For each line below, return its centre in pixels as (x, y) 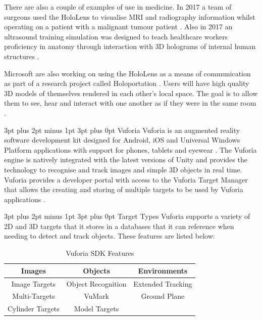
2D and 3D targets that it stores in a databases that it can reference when (119, 226)
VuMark (96, 296)
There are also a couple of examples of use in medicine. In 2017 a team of (118, 7)
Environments (163, 270)
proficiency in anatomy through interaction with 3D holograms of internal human (130, 46)
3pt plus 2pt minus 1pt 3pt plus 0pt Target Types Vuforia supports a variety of (127, 216)
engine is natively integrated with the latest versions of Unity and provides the (126, 159)
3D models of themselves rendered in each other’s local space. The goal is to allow (131, 93)
